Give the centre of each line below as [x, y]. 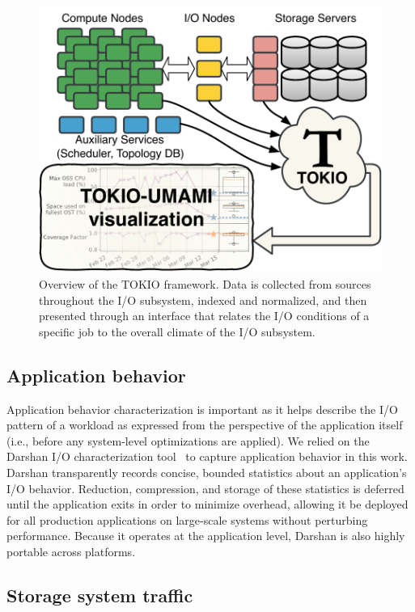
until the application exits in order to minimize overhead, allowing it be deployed [207, 504]
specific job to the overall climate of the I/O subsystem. [177, 331]
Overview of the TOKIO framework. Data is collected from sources [205, 284]
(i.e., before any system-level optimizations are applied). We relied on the [188, 440]
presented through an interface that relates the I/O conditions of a [204, 316]
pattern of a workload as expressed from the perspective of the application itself [205, 425]
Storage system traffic [100, 595]
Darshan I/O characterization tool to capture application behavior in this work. [207, 456]
